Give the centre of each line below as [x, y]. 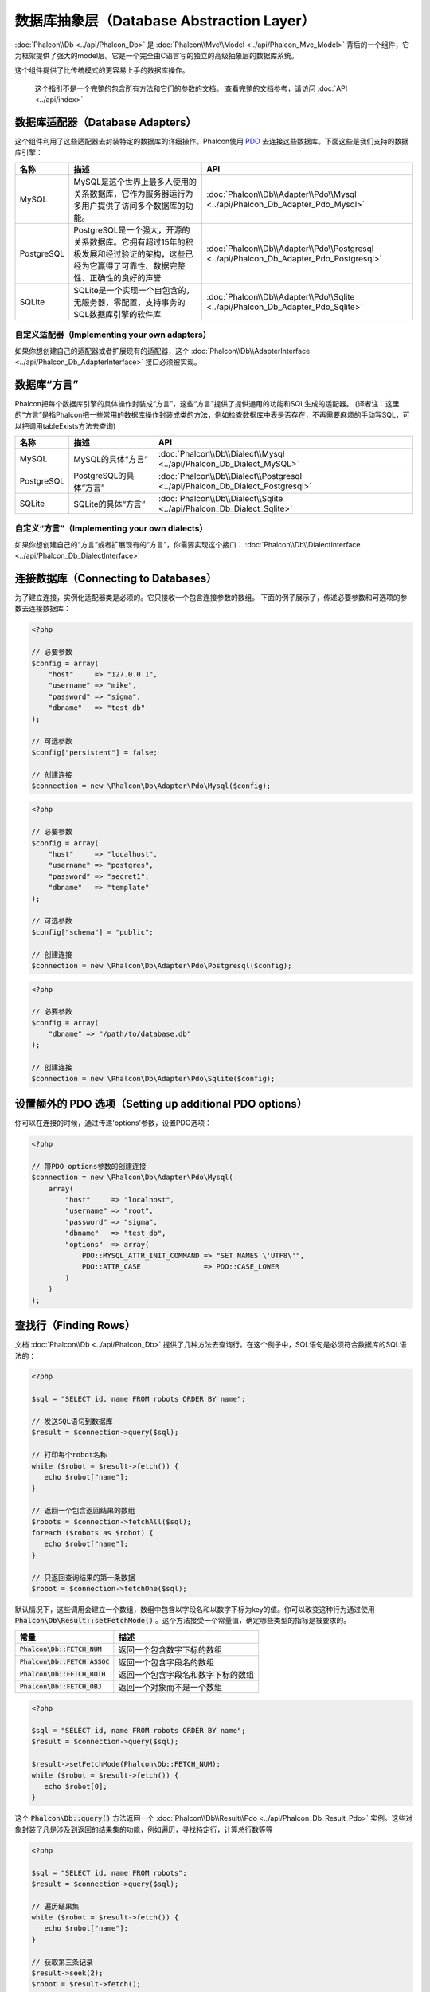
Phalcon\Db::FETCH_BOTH [63, 1674]
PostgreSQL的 [100, 476]
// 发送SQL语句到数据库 [72, 1421]
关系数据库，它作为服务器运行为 [133, 194]
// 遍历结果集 [55, 1906]
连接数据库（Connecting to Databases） [116, 578]
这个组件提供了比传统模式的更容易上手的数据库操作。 [102, 70]
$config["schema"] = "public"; [93, 932]
